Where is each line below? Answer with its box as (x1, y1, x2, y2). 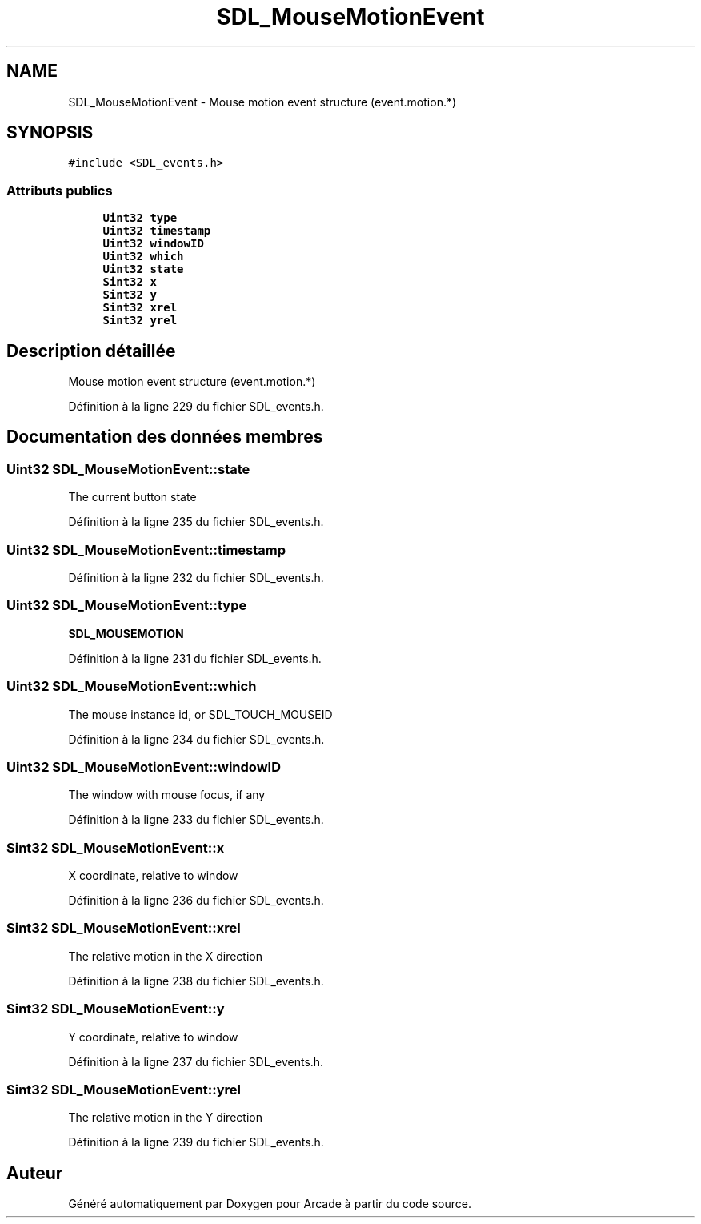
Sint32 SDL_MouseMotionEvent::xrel (6, 920, 241, 937)
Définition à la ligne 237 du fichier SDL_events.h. (68, 1054, 324, 1069)
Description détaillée (6, 340, 176, 361)
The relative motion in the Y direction (68, 1110, 262, 1125)
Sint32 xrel (102, 301, 178, 315)
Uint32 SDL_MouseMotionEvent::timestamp (6, 541, 286, 558)
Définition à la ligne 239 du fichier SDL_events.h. (68, 1135, 324, 1150)
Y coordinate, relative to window (68, 1029, 238, 1044)
